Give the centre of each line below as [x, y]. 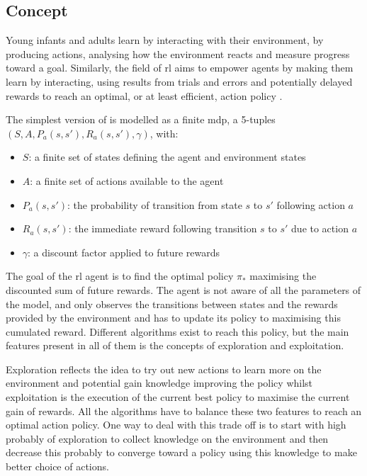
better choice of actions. [57, 466]
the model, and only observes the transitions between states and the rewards [172, 304]
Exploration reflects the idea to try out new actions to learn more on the [164, 369]
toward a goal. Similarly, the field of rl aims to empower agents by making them [180, 68]
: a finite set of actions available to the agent [127, 180]
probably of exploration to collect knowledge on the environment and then [167, 438]
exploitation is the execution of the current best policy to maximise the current [178, 397]
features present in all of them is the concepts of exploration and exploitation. [175, 345]
